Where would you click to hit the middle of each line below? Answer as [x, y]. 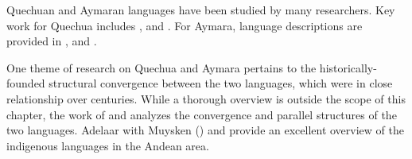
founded [26, 83]
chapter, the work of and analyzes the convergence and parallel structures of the [202, 114]
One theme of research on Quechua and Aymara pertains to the [161, 67]
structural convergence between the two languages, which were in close [221, 83]
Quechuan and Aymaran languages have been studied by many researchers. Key [201, 10]
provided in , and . [52, 41]
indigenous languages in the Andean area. [108, 145]
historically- [348, 67]
